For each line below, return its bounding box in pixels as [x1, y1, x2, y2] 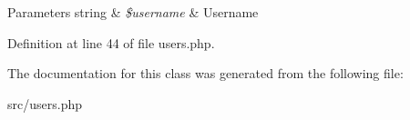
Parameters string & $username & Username [7, 3, 259, 21]
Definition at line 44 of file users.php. [7, 33, 215, 52]
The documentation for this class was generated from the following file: [7, 64, 404, 83]
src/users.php [7, 94, 82, 113]
